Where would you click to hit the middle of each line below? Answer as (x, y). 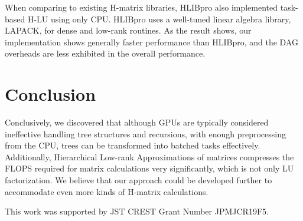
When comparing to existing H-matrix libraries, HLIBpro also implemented (141, 7)
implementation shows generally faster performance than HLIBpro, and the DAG (151, 42)
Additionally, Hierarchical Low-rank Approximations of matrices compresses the (149, 156)
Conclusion (50, 94)
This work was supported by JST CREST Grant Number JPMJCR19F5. (137, 211)
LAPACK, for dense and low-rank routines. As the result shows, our (128, 30)
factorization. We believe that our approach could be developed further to (139, 180)
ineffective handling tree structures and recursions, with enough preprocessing (145, 133)
